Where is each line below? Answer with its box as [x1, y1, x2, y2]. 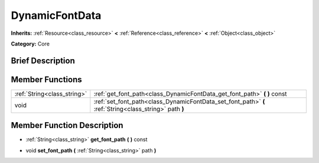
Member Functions [11, 74, 82, 84]
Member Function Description [11, 120, 123, 131]
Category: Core [11, 40, 50, 47]
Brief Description [11, 56, 75, 66]
